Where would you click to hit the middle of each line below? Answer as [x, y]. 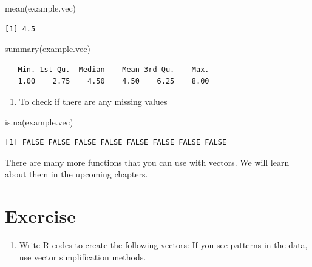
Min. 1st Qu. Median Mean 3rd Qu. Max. [114, 69]
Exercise [40, 216]
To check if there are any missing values [93, 101]
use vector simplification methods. [83, 256]
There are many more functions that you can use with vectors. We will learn [147, 162]
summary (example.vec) [48, 49]
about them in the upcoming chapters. [76, 174]
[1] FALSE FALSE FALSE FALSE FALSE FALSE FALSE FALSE [116, 143]
